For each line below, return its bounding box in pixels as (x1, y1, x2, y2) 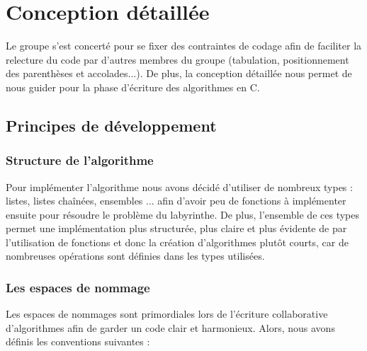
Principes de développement (6, 114, 217, 136)
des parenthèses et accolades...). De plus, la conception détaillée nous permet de (6, 66, 352, 81)
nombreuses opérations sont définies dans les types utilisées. (6, 248, 265, 263)
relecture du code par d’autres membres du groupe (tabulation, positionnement (6, 52, 349, 67)
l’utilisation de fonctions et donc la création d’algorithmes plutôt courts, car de (6, 234, 349, 249)
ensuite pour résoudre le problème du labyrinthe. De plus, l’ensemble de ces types (6, 207, 359, 221)
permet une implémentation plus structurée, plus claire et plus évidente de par (6, 221, 347, 236)
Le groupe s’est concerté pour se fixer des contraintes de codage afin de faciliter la (6, 38, 362, 53)
